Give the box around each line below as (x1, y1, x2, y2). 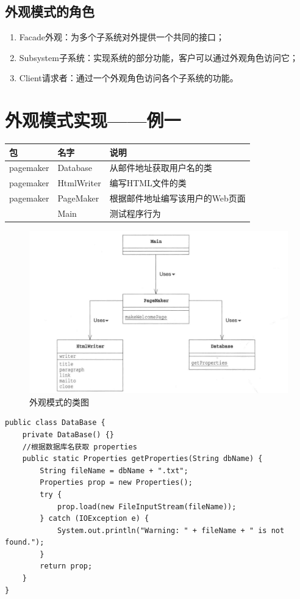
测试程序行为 (109, 206, 161, 219)
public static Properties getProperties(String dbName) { (22, 454, 263, 463)
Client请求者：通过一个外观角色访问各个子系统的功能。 (19, 71, 238, 84)
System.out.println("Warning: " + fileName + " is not (57, 526, 285, 535)
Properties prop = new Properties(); (40, 478, 193, 487)
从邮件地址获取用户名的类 (109, 161, 212, 174)
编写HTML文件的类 (109, 176, 187, 189)
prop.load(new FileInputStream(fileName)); (57, 502, 237, 511)
